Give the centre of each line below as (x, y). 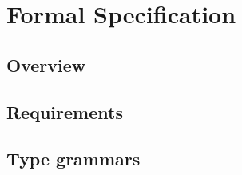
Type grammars (73, 159)
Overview (46, 64)
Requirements (65, 111)
